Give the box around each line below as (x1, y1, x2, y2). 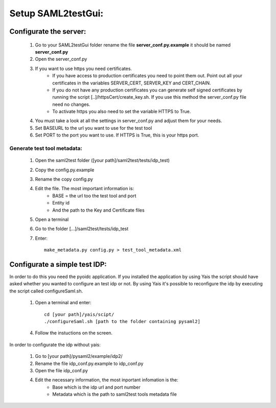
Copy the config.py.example (35, 167, 95, 173)
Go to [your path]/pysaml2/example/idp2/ (35, 353, 123, 359)
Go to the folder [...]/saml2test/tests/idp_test (35, 225, 129, 232)
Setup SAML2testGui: (9, 8, 104, 19)
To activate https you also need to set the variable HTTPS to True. (52, 108, 191, 115)
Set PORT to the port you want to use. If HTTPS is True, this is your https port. (35, 132, 199, 138)
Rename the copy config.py (35, 176, 93, 182)
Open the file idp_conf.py (35, 367, 88, 373)
